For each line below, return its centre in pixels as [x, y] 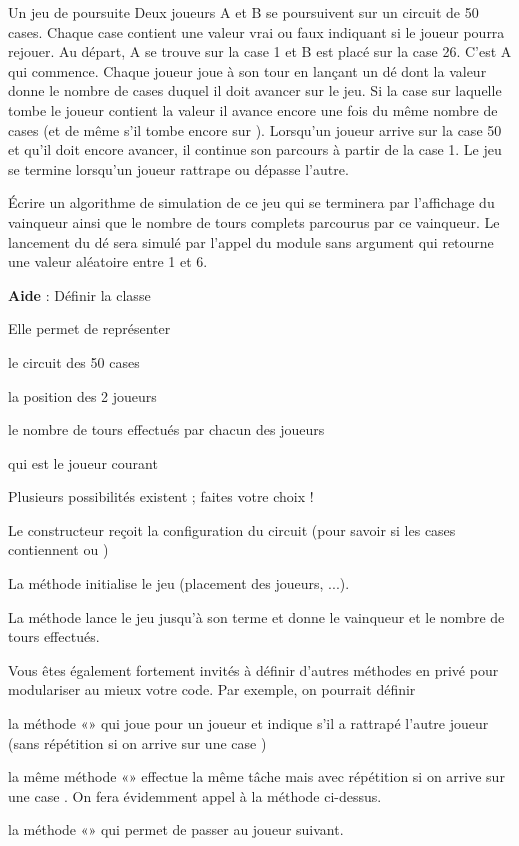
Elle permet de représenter [89, 328]
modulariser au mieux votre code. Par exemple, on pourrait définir [212, 689]
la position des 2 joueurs [82, 395]
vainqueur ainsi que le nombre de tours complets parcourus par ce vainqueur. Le [254, 221]
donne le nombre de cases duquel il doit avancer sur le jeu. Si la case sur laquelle [255, 90]
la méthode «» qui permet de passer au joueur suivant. [176, 829]
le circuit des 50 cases [74, 361]
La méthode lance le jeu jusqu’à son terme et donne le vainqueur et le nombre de [256, 616]
